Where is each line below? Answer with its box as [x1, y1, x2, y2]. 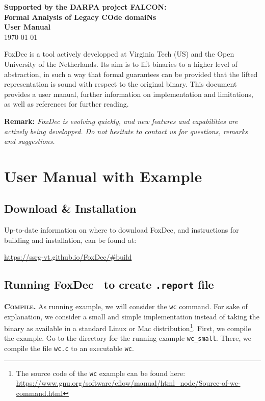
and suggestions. [4, 136, 55, 146]
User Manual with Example [4, 165, 202, 186]
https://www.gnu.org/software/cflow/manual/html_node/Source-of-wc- [16, 378, 241, 388]
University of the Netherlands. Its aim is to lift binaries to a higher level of [4, 58, 237, 69]
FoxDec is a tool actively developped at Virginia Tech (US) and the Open [4, 48, 234, 59]
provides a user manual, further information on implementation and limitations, [4, 88, 253, 99]
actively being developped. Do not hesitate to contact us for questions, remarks [4, 126, 248, 136]
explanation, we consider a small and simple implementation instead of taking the [4, 311, 259, 321]
